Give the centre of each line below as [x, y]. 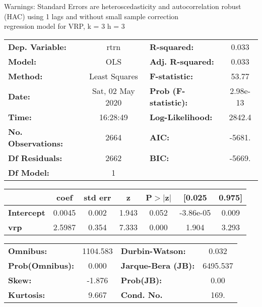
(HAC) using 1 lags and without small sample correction [91, 16]
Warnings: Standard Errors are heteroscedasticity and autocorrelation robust [123, 6]
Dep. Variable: [37, 46]
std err [97, 197]
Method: [25, 76]
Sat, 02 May [113, 90]
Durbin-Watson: [153, 250]
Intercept [27, 212]
